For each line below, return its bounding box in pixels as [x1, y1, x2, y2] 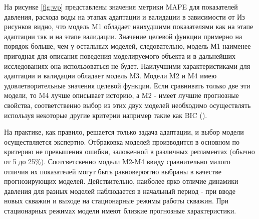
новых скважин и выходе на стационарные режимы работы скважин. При [4, 195, 229, 206]
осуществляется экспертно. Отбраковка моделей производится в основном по [4, 136, 239, 147]
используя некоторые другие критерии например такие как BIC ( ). [4, 110, 207, 120]
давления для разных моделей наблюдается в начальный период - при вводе [4, 185, 235, 196]
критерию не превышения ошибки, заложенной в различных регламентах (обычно [4, 146, 255, 157]
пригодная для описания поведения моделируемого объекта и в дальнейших [4, 50, 236, 61]
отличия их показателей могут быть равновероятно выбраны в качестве [4, 166, 221, 176]
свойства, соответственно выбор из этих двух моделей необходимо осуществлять [4, 99, 251, 110]
